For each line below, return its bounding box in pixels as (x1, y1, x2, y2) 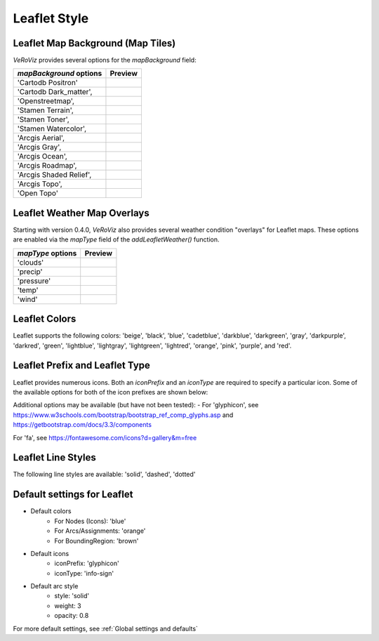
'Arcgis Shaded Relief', (17, 170, 92, 180)
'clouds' (17, 257, 44, 267)
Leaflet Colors (13, 313, 77, 325)
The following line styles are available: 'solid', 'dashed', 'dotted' (13, 470, 196, 479)
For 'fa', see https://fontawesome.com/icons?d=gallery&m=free (13, 433, 197, 442)
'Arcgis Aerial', (17, 133, 65, 143)
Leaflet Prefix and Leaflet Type (13, 359, 151, 371)
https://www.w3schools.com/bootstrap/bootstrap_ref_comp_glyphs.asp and (13, 411, 234, 419)
